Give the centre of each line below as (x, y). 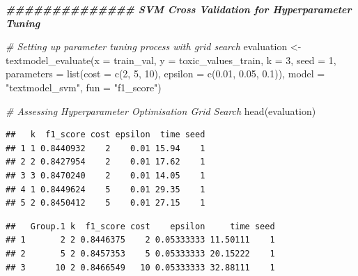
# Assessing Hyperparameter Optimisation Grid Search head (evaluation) (161, 110)
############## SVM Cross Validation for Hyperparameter (179, 9)
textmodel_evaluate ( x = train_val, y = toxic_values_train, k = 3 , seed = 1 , (171, 60)
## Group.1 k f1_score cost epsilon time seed (140, 226)
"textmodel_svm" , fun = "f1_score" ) (84, 87)
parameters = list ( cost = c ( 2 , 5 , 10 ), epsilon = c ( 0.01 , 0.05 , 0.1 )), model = (165, 74)
